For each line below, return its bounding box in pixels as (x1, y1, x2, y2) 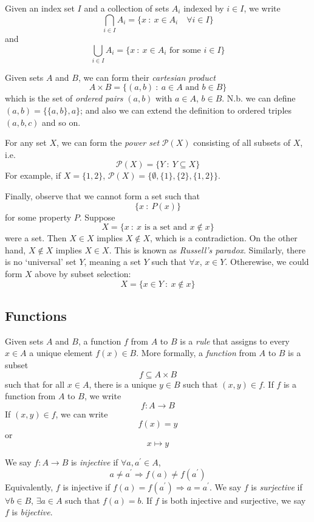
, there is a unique (89, 377, 157, 390)
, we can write (55, 407, 108, 420)
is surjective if (251, 480, 302, 493)
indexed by (183, 2, 224, 14)
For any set (5, 136, 47, 149)
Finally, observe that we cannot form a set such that (5, 190, 200, 202)
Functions (5, 306, 67, 325)
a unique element (29, 346, 93, 359)
